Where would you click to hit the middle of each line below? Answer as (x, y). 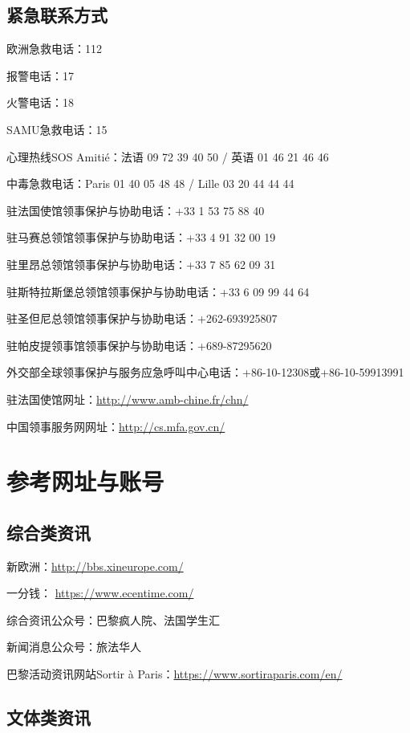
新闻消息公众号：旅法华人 (74, 647)
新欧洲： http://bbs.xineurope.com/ (95, 566)
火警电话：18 (40, 102)
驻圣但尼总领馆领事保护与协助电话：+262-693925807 (142, 318)
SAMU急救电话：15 (57, 129)
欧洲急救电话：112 (54, 49)
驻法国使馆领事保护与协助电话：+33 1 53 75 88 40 (136, 210)
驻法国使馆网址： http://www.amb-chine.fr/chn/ (128, 399)
